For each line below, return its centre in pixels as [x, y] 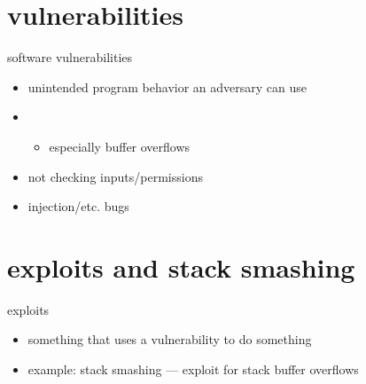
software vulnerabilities [70, 57]
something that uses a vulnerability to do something [170, 339]
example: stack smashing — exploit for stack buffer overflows [193, 369]
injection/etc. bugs [78, 206]
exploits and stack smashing [181, 266]
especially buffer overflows [120, 146]
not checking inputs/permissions [115, 176]
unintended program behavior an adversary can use [167, 86]
